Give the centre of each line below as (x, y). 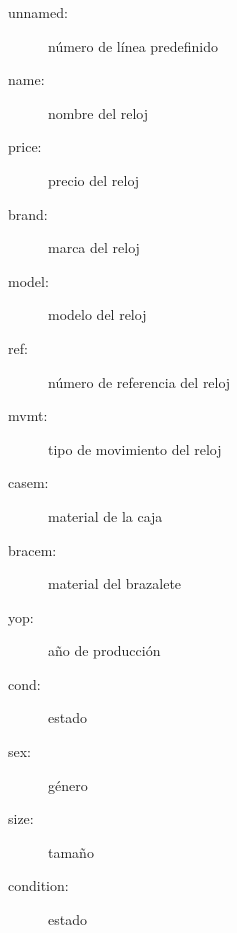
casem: (28, 482)
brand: (28, 213)
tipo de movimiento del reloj (135, 448)
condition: (38, 885)
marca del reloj (94, 247)
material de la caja (105, 515)
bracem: (32, 549)
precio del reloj (94, 179)
